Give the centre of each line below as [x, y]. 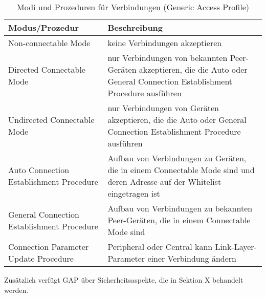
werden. [16, 290]
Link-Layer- [236, 247]
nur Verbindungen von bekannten [168, 58]
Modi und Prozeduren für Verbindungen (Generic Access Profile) [133, 7]
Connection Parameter [49, 247]
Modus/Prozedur [44, 27]
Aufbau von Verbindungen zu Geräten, [177, 158]
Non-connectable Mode [49, 43]
